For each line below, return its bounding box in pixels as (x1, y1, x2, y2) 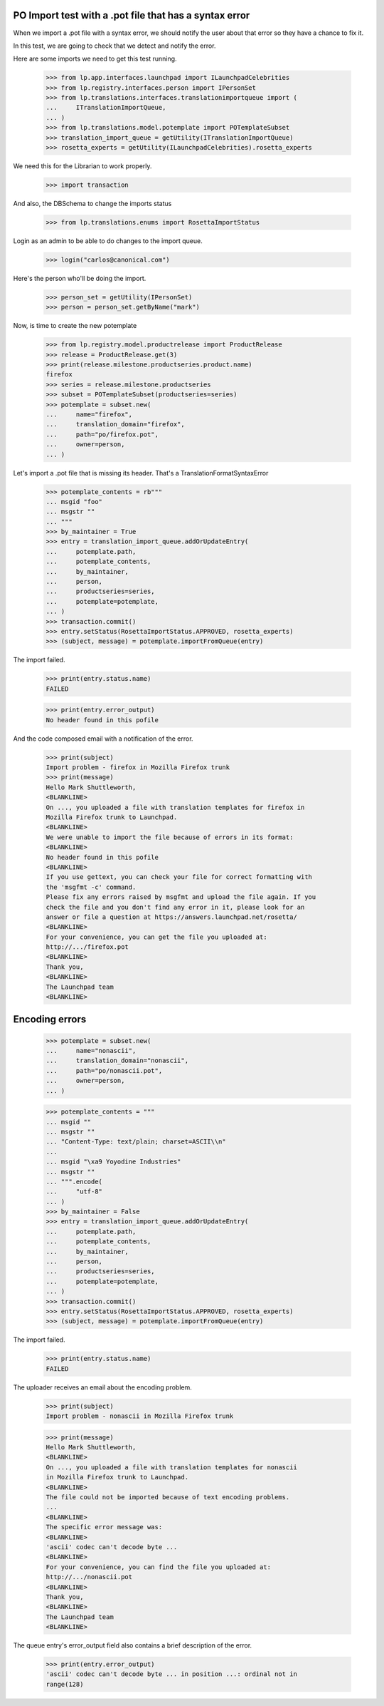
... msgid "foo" (46, 498, 103, 505)
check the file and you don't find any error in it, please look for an (46, 903, 305, 911)
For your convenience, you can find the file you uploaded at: (46, 1563, 272, 1571)
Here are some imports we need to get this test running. (13, 54, 177, 63)
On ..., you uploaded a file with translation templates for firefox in (46, 803, 305, 811)
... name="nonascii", (46, 1047, 137, 1055)
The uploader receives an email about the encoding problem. (13, 1383, 192, 1392)
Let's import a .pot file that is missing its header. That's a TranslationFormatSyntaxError (13, 468, 269, 477)
